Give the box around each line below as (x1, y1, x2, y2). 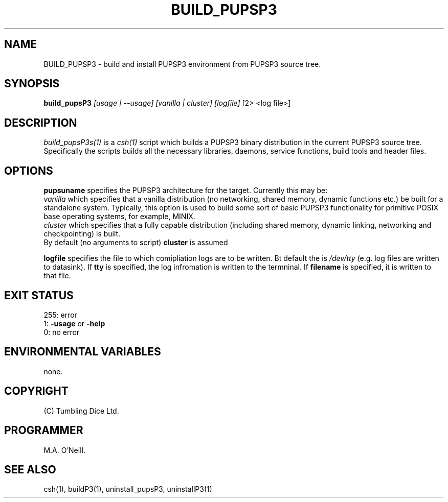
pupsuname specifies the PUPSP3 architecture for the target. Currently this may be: (43, 186, 328, 195)
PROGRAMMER (4, 424, 83, 437)
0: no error (43, 327, 80, 337)
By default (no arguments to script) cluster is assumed (43, 238, 228, 247)
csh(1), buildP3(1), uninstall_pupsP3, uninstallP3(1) (43, 485, 212, 494)
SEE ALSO (4, 463, 56, 476)
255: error (43, 310, 77, 319)
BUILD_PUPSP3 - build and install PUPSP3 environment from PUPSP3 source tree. (43, 59, 321, 68)
